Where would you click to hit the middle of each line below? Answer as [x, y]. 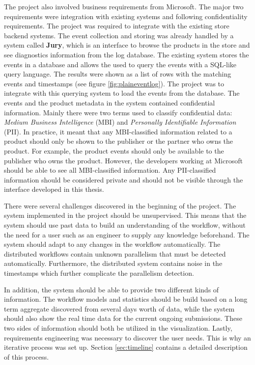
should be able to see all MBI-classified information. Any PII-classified [110, 170]
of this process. [27, 356]
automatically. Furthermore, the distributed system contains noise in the [113, 263]
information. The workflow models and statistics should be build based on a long [126, 299]
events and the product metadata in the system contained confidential [110, 102]
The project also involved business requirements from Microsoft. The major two [124, 6]
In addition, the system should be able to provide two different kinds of [112, 289]
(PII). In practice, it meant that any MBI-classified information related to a [118, 131]
